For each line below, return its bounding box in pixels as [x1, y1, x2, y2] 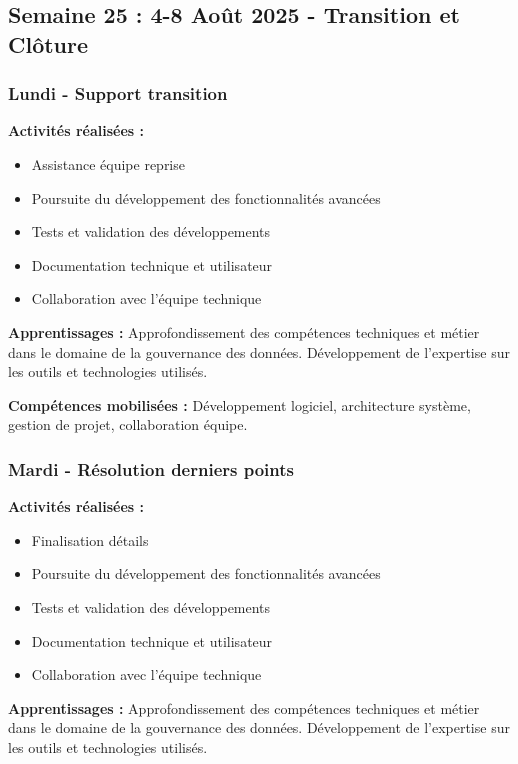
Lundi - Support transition [8, 81, 228, 106]
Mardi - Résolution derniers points [8, 456, 294, 481]
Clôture [8, 28, 89, 59]
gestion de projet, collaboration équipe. [8, 414, 248, 435]
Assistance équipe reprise [31, 153, 185, 174]
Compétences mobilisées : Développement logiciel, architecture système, [8, 394, 471, 415]
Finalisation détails [31, 529, 149, 550]
